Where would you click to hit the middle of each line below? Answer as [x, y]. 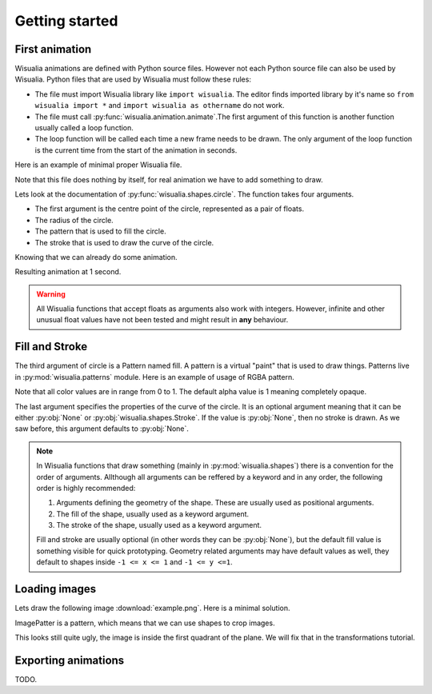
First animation [53, 49]
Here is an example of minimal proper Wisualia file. [98, 165]
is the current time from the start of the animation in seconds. [136, 150]
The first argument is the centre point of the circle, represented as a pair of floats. [169, 209]
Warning [51, 294]
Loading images [55, 589]
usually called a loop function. [84, 128]
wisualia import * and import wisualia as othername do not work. [160, 106]
